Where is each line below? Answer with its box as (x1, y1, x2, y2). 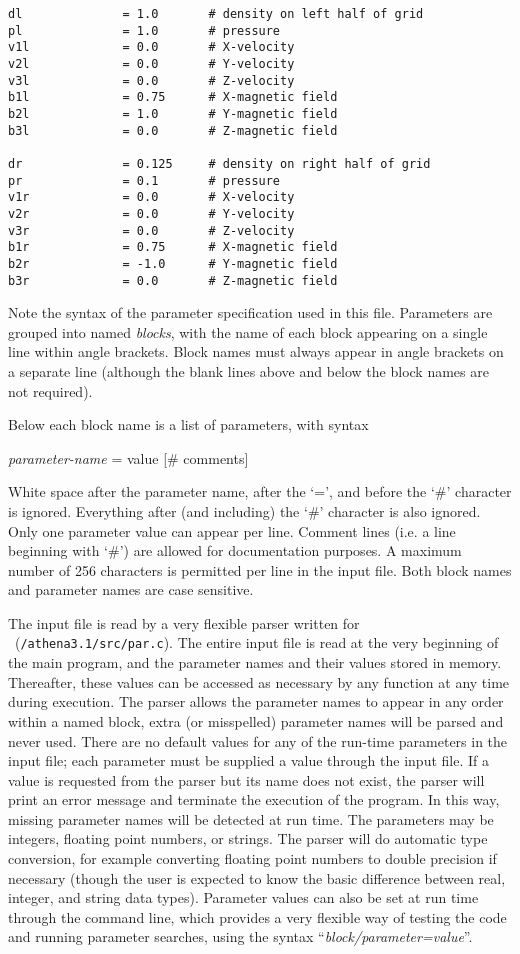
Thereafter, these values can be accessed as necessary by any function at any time (8, 671, 510, 692)
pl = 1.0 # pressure (8, 23, 281, 38)
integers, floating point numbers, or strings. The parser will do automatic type (8, 828, 488, 849)
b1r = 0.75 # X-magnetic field (8, 240, 338, 255)
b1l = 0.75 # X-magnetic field (8, 90, 338, 105)
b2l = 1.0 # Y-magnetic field (8, 106, 338, 121)
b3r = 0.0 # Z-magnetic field (8, 273, 338, 288)
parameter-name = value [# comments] (8, 447, 249, 468)
